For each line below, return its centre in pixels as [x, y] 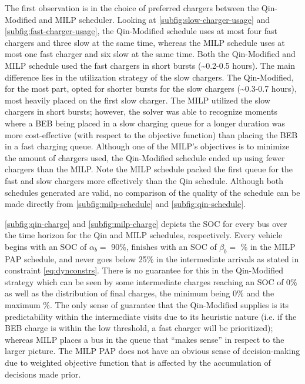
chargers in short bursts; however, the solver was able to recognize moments [141, 111]
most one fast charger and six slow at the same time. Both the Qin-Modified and [150, 54]
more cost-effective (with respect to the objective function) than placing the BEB [151, 134]
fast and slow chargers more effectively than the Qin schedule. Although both [144, 180]
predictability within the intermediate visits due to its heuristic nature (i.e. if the [151, 316]
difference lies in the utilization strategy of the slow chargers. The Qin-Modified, [149, 77]
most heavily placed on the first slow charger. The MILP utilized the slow [138, 100]
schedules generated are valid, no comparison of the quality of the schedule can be [152, 192]
